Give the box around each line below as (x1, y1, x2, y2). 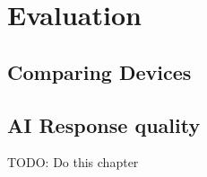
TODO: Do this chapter (7, 153, 139, 172)
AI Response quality (7, 111, 201, 138)
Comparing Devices (7, 58, 192, 85)
